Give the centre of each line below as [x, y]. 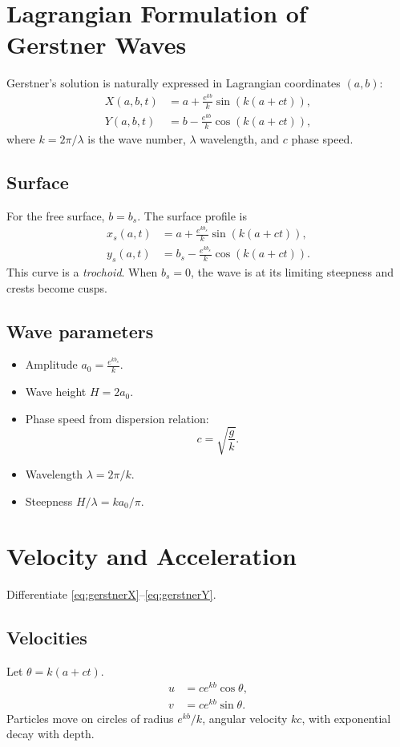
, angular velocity [245, 718]
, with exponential [346, 718]
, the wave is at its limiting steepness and [293, 271]
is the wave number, [137, 138]
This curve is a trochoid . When [82, 271]
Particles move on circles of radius [90, 718]
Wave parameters [80, 331]
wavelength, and [240, 138]
